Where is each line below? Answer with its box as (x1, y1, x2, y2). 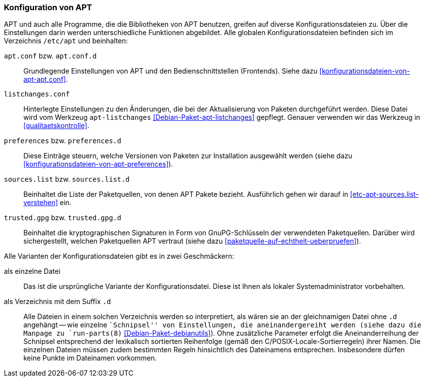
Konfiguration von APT (4, 2, 92, 12)
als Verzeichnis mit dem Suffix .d (4, 297, 111, 306)
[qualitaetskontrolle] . (23, 121, 89, 130)
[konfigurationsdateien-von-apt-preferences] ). (23, 160, 173, 169)
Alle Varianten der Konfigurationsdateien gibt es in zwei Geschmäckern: (4, 252, 234, 261)
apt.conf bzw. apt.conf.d (4, 52, 97, 60)
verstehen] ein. (23, 198, 72, 207)
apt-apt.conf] (23, 75, 66, 84)
